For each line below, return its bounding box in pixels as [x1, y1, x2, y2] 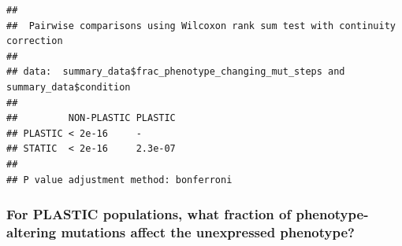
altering [6, 222, 57, 241]
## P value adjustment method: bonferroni [6, 174, 233, 185]
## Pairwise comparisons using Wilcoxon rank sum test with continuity [6, 20, 396, 31]
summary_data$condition [6, 81, 131, 93]
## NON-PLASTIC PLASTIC [6, 112, 176, 124]
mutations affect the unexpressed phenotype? [61, 222, 355, 241]
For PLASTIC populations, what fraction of [6, 204, 292, 224]
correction [6, 35, 63, 47]
